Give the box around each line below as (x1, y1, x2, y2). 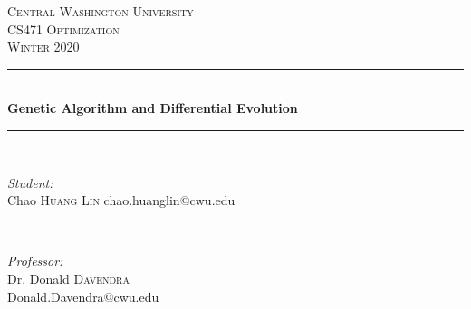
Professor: (7, 251, 63, 270)
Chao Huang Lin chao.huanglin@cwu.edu (7, 191, 235, 210)
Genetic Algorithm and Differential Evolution (7, 98, 298, 117)
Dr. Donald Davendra (7, 268, 130, 287)
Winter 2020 (7, 37, 80, 56)
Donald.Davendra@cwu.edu (7, 286, 159, 305)
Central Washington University (7, 2, 194, 20)
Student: (7, 173, 53, 192)
